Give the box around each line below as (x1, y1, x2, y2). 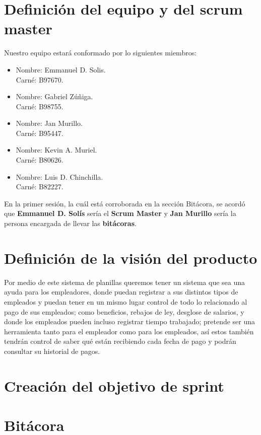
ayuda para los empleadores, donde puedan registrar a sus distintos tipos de (4, 286, 238, 297)
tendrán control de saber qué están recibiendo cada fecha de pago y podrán (4, 336, 236, 346)
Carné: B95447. (16, 127, 63, 138)
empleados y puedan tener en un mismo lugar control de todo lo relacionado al (4, 296, 247, 307)
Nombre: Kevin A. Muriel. (16, 144, 97, 155)
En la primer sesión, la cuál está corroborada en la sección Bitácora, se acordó (4, 198, 245, 208)
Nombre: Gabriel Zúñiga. (16, 91, 93, 102)
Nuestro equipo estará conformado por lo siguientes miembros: (4, 47, 197, 58)
